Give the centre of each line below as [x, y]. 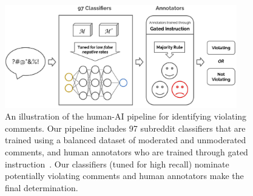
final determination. [42, 187]
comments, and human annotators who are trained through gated [126, 151]
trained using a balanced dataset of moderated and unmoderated [126, 140]
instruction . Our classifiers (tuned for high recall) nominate [117, 164]
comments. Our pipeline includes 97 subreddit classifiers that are [125, 128]
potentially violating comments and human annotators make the [124, 176]
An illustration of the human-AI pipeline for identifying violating [126, 116]
